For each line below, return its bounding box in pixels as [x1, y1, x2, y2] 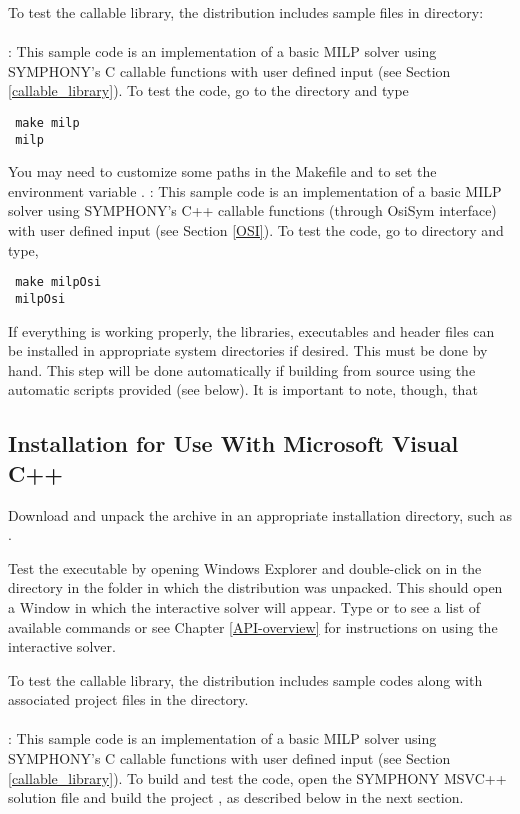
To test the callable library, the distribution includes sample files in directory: [8, 2, 484, 22]
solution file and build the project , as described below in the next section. [8, 787, 464, 808]
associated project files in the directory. [8, 689, 249, 710]
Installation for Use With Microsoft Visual [8, 428, 459, 459]
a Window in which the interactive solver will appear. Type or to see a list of [8, 596, 481, 617]
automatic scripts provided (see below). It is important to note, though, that [8, 379, 478, 400]
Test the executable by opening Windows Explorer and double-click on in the [8, 557, 482, 578]
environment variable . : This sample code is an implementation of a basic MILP [8, 180, 502, 201]
